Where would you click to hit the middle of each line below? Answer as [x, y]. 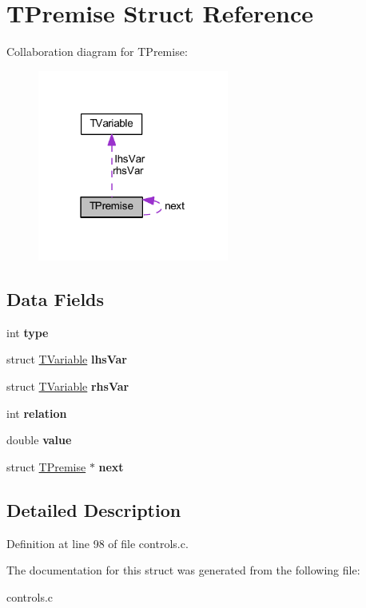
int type [28, 332]
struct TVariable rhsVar [68, 386]
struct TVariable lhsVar [67, 359]
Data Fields [56, 299]
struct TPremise [46, 466]
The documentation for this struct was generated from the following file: [183, 570]
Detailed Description [94, 509]
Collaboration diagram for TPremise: [97, 52]
